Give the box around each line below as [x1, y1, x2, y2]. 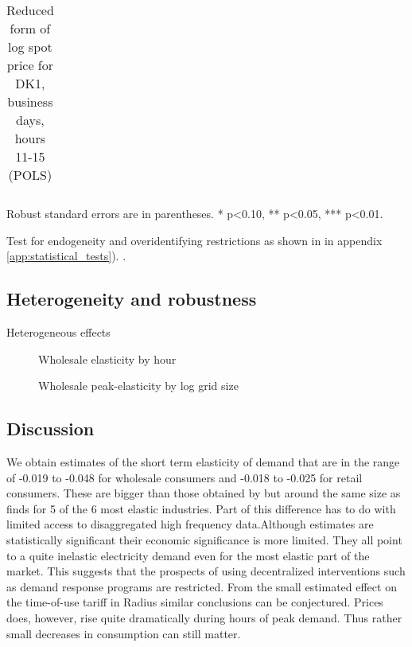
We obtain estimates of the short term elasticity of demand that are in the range [6, 453, 400, 470]
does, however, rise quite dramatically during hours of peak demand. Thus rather [6, 609, 402, 626]
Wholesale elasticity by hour [38, 350, 177, 367]
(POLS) [8, 166, 52, 184]
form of [10, 19, 51, 37]
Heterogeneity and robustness [6, 286, 257, 311]
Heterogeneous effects [6, 323, 111, 340]
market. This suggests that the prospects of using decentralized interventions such [6, 563, 406, 579]
